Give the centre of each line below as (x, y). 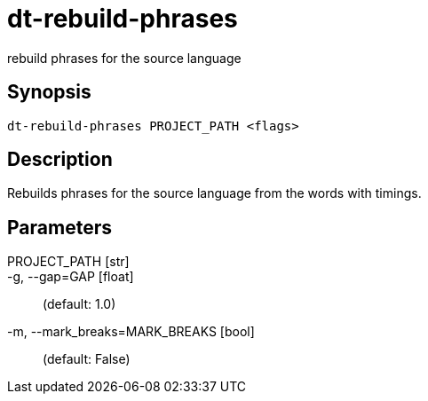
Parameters (59, 227)
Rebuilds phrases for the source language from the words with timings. (214, 193)
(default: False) (87, 359)
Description (60, 160)
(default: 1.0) (79, 304)
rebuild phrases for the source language (124, 58)
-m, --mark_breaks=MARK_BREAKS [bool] (131, 332)
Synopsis (49, 92)
